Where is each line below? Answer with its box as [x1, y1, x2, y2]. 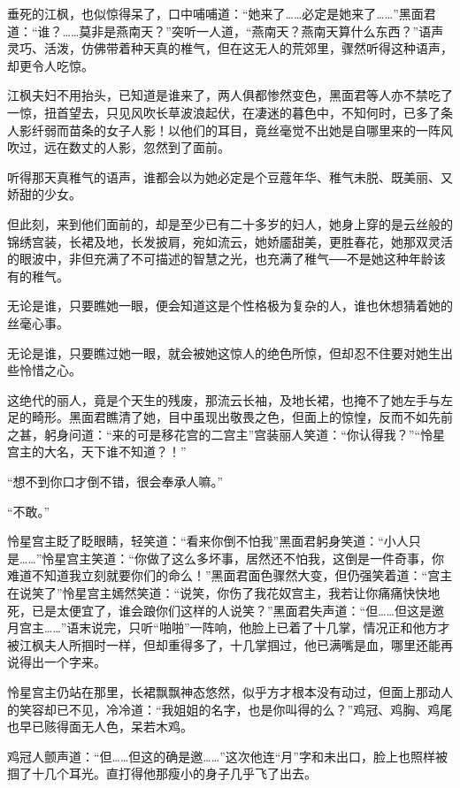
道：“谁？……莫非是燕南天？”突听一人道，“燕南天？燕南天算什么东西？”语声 [7, 21, 444, 40]
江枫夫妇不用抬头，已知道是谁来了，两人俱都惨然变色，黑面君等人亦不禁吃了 [7, 86, 453, 104]
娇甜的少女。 [7, 185, 81, 203]
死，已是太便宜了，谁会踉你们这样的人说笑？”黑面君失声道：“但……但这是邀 [7, 601, 444, 619]
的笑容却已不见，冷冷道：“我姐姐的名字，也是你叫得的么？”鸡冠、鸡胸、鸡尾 [7, 700, 453, 718]
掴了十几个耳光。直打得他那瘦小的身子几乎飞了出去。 [7, 764, 317, 783]
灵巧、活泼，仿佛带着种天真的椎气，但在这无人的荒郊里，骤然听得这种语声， [7, 39, 453, 57]
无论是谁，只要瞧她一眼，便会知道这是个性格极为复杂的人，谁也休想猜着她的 [7, 296, 453, 315]
